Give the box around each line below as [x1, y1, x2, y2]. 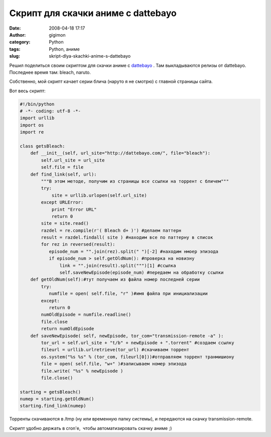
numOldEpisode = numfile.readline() [41, 312, 131, 318]
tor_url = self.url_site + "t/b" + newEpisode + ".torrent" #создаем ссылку [41, 340, 234, 346]
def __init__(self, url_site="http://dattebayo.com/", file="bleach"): [30, 151, 211, 156]
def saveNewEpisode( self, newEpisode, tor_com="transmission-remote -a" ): [30, 333, 224, 339]
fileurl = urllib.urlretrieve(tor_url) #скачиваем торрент [41, 347, 190, 353]
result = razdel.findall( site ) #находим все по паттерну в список [41, 235, 213, 240]
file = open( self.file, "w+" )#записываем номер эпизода [41, 361, 187, 367]
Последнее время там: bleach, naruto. [9, 69, 91, 75]
